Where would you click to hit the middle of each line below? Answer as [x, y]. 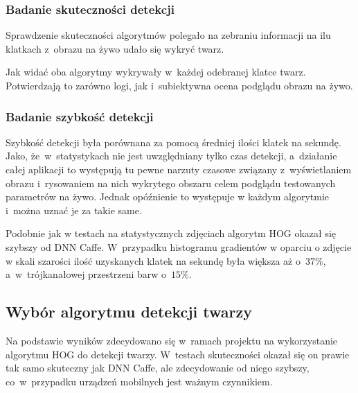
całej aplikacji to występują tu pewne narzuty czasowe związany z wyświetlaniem [179, 169]
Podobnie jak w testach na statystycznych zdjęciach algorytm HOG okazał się [171, 233]
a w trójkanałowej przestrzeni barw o [86, 274]
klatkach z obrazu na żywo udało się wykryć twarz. [115, 48]
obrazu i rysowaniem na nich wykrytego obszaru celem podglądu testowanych [171, 183]
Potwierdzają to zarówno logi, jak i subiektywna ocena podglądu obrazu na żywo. [179, 85]
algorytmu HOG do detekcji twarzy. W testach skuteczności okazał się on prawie [178, 354]
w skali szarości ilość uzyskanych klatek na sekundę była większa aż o [153, 260]
